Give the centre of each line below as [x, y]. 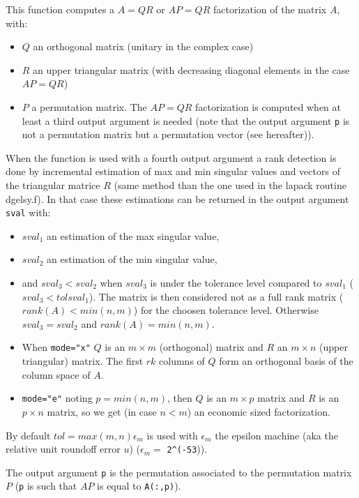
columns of [182, 361]
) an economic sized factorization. [259, 411]
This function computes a [60, 9]
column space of [56, 374]
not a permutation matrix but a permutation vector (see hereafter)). [168, 134]
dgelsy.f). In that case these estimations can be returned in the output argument [177, 198]
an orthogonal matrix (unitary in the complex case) [143, 46]
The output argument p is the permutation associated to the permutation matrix [179, 472]
